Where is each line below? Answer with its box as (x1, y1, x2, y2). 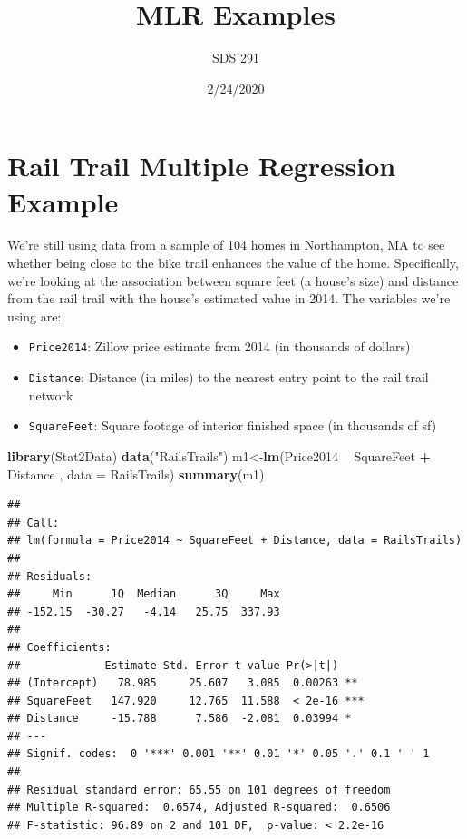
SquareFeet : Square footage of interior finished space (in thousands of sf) (28, 416, 437, 435)
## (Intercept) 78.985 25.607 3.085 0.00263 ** (7, 676, 358, 690)
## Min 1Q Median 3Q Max (7, 587, 280, 601)
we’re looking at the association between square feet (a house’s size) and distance (7, 271, 459, 290)
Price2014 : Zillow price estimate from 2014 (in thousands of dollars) (28, 337, 411, 356)
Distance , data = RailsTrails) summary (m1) (7, 464, 265, 483)
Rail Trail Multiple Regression (7, 147, 396, 184)
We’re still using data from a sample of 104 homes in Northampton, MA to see (7, 235, 445, 254)
